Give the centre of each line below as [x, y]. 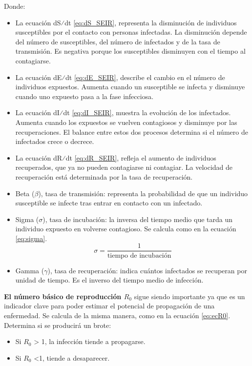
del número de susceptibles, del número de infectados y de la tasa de [118, 41]
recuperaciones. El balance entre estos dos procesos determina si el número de [132, 132]
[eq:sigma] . [31, 238]
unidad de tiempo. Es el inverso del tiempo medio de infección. [109, 280]
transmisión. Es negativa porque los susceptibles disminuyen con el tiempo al [130, 51]
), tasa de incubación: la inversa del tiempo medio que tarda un [137, 219]
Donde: [15, 6]
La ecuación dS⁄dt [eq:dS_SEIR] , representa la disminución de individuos [126, 22]
